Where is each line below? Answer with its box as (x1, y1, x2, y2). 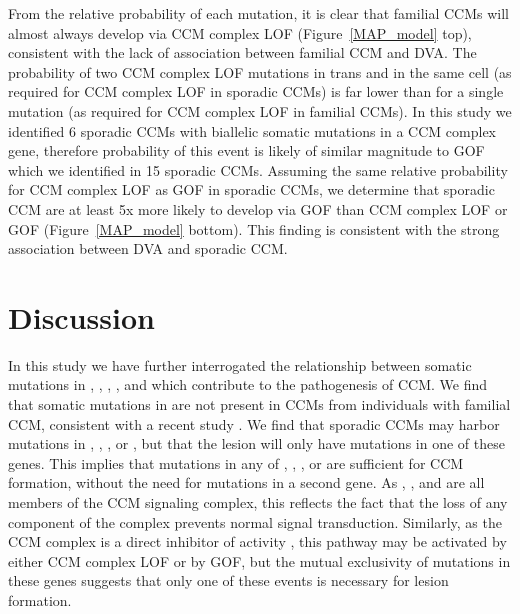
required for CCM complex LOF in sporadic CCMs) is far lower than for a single (8, 81, 504, 102)
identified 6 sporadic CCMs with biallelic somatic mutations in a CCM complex (8, 120, 496, 141)
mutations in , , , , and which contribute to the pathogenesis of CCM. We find (8, 374, 488, 395)
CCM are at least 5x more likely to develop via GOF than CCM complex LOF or (8, 198, 508, 219)
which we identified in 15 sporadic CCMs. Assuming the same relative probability (8, 159, 508, 180)
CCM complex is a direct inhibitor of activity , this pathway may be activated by (8, 531, 507, 552)
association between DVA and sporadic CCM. (8, 238, 288, 259)
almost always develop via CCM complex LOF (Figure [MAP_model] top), (8, 22, 472, 43)
